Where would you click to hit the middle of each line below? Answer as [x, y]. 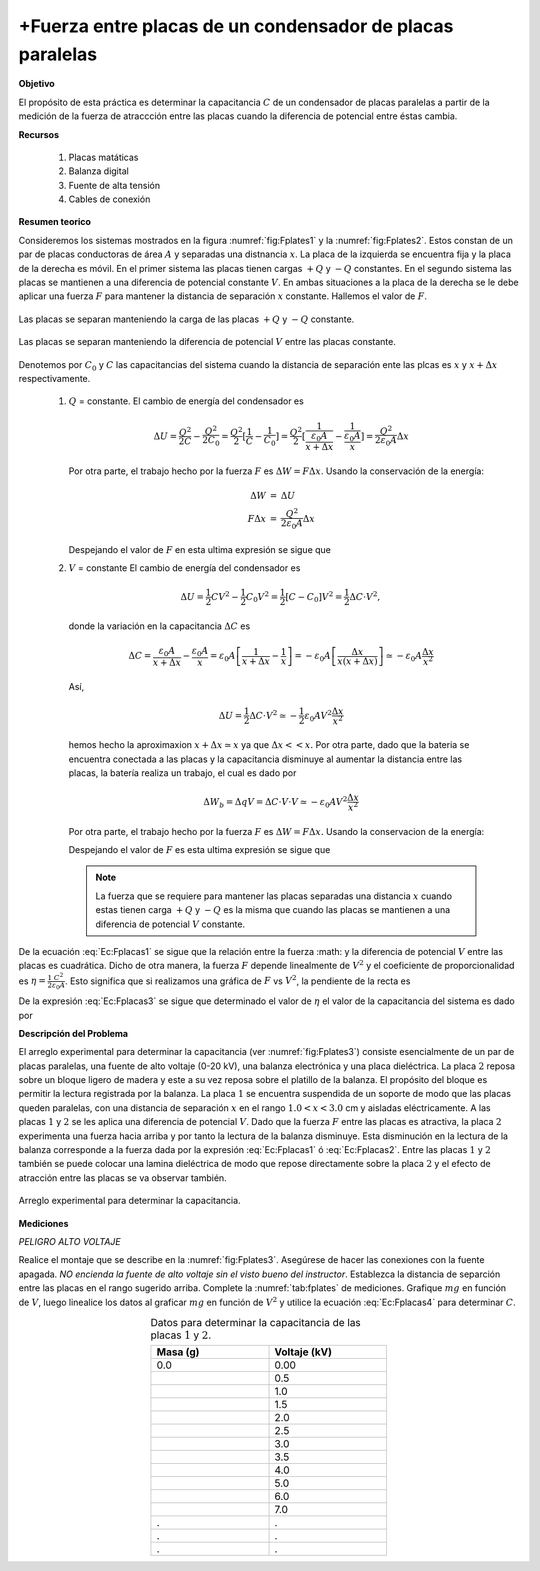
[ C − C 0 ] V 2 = [314, 597]
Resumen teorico [55, 222]
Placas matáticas [103, 157]
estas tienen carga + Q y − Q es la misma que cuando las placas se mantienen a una [273, 910]
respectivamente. [54, 378]
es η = [32, 981]
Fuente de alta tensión [114, 185]
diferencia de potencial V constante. [170, 924]
